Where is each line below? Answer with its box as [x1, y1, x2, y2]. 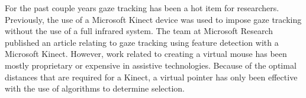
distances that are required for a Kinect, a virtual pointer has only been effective [5, 70, 298, 83]
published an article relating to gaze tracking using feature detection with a [5, 36, 279, 48]
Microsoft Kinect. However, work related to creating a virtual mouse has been [5, 48, 287, 60]
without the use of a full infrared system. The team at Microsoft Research [5, 25, 273, 37]
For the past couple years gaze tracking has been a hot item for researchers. [5, 2, 279, 13]
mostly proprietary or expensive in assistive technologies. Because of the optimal [5, 59, 297, 71]
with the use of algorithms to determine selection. [5, 82, 185, 94]
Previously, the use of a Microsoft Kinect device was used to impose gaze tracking [5, 13, 302, 25]
